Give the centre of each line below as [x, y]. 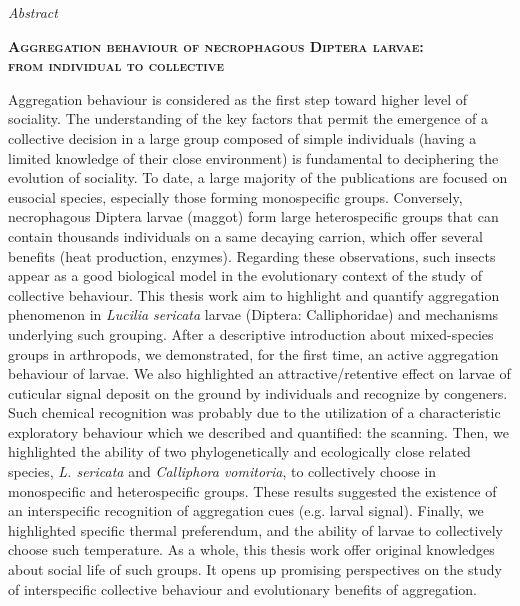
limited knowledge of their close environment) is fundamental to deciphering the [253, 157]
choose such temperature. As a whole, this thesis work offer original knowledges [251, 549]
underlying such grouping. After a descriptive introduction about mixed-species [251, 333]
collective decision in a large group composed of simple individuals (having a [242, 137]
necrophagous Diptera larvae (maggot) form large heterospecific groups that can [253, 216]
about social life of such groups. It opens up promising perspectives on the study [255, 569]
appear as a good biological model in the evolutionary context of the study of [245, 275]
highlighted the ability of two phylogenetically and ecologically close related [239, 451]
